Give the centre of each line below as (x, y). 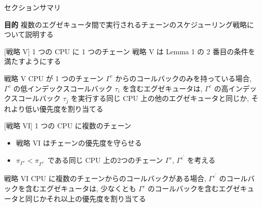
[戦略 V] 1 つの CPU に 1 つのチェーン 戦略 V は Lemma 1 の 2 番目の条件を (130, 51)
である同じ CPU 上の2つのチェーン (105, 160)
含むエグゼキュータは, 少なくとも (81, 188)
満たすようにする (33, 61)
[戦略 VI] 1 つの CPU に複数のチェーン (68, 126)
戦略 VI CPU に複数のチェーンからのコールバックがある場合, (105, 178)
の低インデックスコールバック (63, 88)
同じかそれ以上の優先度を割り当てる (85, 198)
